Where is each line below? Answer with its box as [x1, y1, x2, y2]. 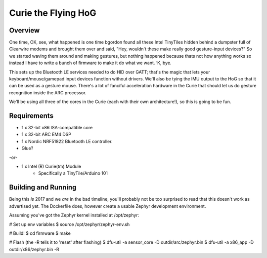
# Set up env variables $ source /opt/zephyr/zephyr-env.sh [9, 221, 130, 227]
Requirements [9, 111, 54, 120]
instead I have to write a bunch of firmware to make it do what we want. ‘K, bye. [9, 60, 172, 66]
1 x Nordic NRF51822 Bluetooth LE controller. [21, 138, 113, 144]
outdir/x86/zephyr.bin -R [9, 246, 59, 252]
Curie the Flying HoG [9, 7, 96, 18]
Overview [9, 26, 40, 35]
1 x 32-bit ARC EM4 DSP [21, 131, 72, 138]
